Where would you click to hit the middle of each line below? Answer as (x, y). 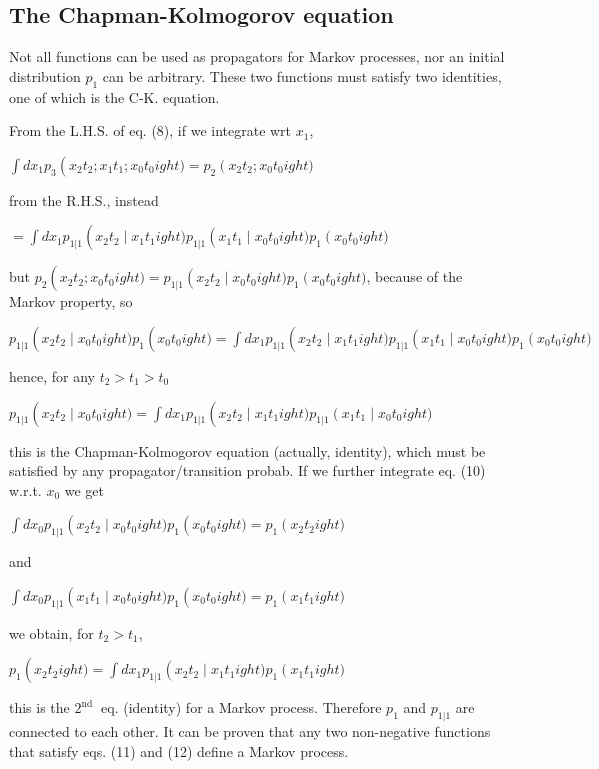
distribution (45, 75)
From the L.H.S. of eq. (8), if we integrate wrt (150, 130)
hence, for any (52, 375)
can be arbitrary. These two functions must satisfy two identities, (302, 75)
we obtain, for (51, 632)
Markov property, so (71, 301)
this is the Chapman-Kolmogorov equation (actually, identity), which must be (247, 450)
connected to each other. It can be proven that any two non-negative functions (250, 730)
